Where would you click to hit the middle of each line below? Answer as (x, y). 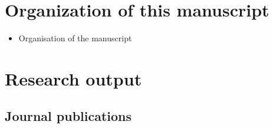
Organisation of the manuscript (75, 38)
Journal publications (68, 116)
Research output (73, 78)
